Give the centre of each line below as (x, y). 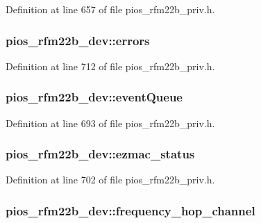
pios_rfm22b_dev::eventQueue (94, 97)
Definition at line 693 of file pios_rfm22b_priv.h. (110, 123)
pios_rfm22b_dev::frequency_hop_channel (130, 210)
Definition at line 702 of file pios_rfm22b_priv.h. (110, 180)
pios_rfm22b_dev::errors (78, 40)
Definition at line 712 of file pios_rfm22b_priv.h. (110, 66)
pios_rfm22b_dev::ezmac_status (100, 154)
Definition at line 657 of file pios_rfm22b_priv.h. (110, 9)
